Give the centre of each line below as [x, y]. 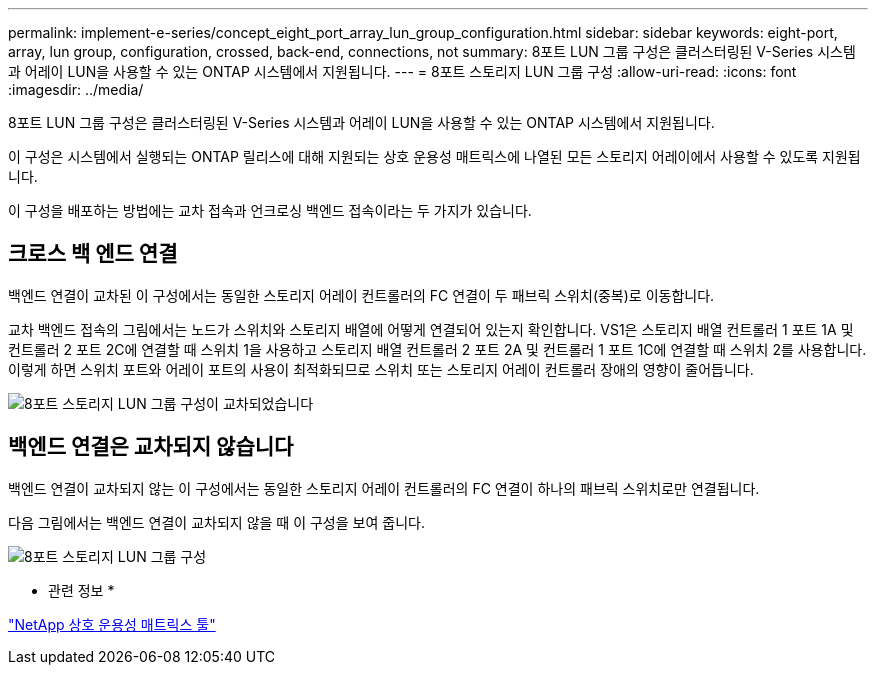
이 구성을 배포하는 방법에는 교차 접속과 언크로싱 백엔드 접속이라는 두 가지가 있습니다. [270, 210]
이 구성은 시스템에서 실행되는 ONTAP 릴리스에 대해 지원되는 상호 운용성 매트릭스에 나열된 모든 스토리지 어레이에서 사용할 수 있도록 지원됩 [434, 156]
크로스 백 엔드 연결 [93, 254]
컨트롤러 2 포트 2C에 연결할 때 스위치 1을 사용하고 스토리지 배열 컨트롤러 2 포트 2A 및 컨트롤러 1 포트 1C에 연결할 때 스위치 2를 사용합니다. [437, 349]
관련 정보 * [81, 590]
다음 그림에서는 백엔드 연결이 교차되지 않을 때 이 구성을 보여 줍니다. [216, 522]
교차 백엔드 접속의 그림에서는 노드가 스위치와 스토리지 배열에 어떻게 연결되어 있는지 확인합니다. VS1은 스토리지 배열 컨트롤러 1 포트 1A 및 [431, 329]
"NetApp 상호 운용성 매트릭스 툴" [112, 624]
